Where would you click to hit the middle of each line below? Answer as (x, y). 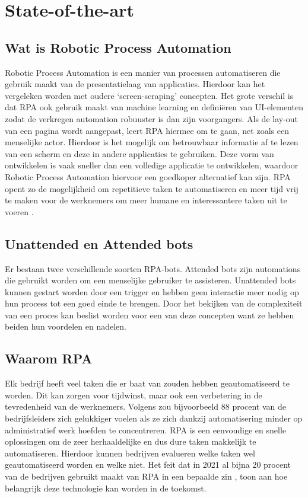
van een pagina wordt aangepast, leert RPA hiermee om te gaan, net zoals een (147, 130)
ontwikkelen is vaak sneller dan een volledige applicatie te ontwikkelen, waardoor (152, 165)
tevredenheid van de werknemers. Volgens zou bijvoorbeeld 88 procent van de (146, 406)
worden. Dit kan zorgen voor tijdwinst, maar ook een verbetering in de (134, 395)
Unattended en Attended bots (99, 243)
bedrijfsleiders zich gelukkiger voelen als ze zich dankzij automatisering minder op (154, 418)
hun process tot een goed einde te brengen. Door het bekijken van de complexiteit (154, 303)
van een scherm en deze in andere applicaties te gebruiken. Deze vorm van (139, 153)
